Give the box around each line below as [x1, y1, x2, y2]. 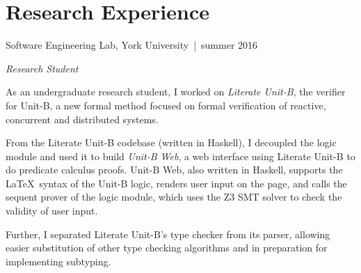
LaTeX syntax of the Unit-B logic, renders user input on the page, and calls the [6, 175, 347, 190]
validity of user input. [6, 203, 98, 218]
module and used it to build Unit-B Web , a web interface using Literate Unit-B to [6, 148, 355, 163]
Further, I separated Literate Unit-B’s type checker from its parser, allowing [6, 226, 330, 241]
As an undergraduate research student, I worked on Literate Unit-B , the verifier [6, 84, 346, 99]
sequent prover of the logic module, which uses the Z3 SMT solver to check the [6, 189, 342, 204]
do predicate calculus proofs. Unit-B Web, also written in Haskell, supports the [6, 162, 343, 177]
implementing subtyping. [6, 253, 111, 268]
